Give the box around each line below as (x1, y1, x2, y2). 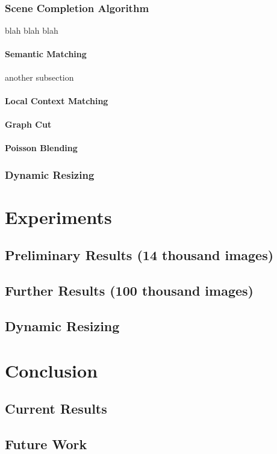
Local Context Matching (5, 94, 108, 107)
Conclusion (5, 358, 98, 382)
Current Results (5, 399, 107, 418)
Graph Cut (5, 117, 52, 130)
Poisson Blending (5, 141, 78, 154)
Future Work (5, 434, 87, 453)
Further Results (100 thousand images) (5, 281, 254, 300)
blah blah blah (5, 24, 58, 37)
